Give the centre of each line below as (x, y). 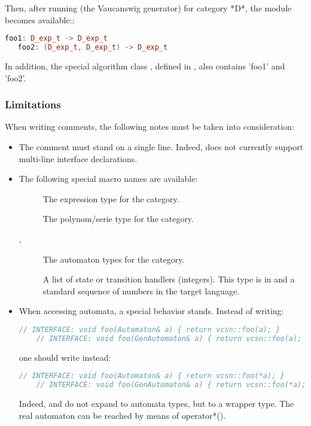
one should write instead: (65, 357)
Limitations (33, 104)
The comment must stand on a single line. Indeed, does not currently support (161, 146)
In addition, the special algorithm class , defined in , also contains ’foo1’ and (145, 66)
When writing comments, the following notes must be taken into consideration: (150, 127)
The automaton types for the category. (114, 259)
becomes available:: (40, 19)
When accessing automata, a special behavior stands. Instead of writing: (151, 311)
